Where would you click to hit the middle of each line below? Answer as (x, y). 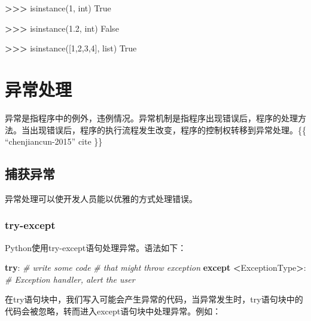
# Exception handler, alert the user (70, 279)
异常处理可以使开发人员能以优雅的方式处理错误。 (101, 198)
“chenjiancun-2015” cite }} (54, 141)
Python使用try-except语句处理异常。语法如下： (96, 247)
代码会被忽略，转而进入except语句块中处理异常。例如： (113, 311)
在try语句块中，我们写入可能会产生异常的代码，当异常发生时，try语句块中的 (154, 299)
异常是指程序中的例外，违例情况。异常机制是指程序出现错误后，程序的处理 (151, 117)
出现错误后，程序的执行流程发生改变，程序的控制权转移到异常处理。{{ (168, 129)
